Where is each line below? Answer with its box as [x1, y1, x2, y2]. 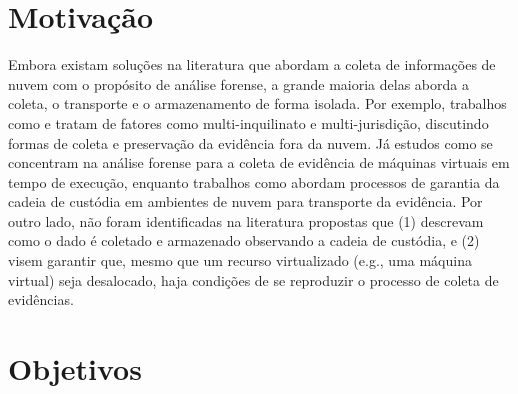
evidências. [8, 289, 74, 310]
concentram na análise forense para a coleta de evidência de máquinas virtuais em [8, 152, 510, 173]
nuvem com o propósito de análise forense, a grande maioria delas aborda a [8, 73, 469, 94]
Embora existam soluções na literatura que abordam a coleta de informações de [8, 54, 496, 75]
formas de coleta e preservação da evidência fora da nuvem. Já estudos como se [8, 132, 493, 153]
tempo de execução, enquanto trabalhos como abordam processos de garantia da [8, 171, 500, 192]
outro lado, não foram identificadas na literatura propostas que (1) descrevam [8, 210, 484, 231]
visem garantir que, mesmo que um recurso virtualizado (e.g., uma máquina [8, 250, 472, 271]
